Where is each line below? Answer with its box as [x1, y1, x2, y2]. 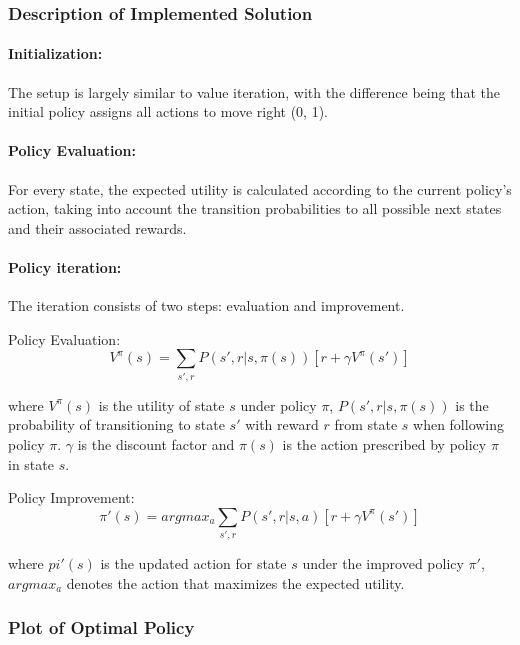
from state [334, 414, 398, 435]
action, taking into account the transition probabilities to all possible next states [8, 198, 502, 219]
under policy [240, 394, 317, 415]
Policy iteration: [8, 257, 122, 277]
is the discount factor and [77, 433, 235, 454]
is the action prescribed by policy [282, 433, 487, 454]
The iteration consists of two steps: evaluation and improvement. [8, 295, 405, 316]
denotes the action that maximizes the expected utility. [66, 572, 405, 593]
